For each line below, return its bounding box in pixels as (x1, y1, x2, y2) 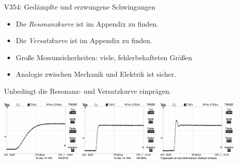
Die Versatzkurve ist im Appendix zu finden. (16, 35, 152, 46)
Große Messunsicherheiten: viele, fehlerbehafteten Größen (16, 52, 192, 62)
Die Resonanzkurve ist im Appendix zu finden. (16, 18, 158, 29)
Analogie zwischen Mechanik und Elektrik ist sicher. (16, 69, 176, 79)
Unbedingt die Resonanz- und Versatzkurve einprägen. (4, 85, 171, 96)
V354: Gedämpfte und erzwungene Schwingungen (4, 2, 155, 12)
